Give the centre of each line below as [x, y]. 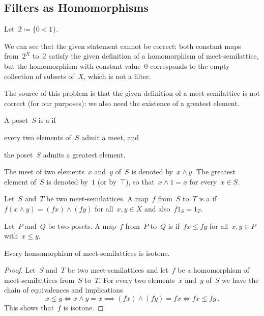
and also [157, 208]
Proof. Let [20, 270]
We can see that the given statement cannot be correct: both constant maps [123, 46]
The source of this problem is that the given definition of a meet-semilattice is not [132, 93]
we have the [240, 280]
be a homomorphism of [214, 270]
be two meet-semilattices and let [118, 270]
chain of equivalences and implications [64, 290]
